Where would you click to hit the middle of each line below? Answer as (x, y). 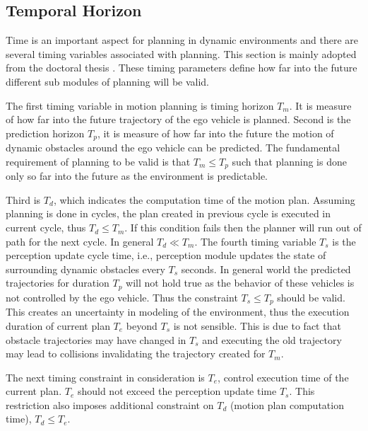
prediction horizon (45, 133)
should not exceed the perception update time (177, 391)
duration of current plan (58, 325)
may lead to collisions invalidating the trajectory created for (136, 354)
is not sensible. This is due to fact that (257, 325)
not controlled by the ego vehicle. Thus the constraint (122, 297)
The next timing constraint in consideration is (105, 377)
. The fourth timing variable (255, 241)
